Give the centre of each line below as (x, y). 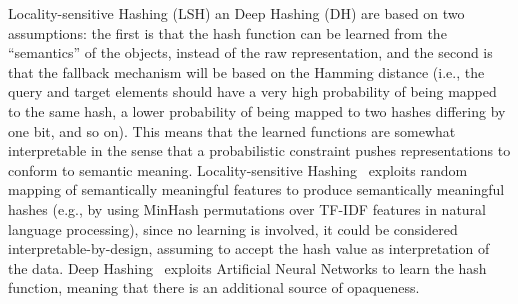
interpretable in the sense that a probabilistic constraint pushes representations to (259, 150)
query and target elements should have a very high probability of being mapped (252, 91)
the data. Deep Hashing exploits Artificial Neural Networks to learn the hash (247, 267)
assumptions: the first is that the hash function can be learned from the (227, 32)
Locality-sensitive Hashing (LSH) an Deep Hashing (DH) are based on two (236, 13)
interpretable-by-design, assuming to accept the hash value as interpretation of (249, 248)
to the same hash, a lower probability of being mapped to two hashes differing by (257, 110)
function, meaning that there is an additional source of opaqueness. (214, 287)
